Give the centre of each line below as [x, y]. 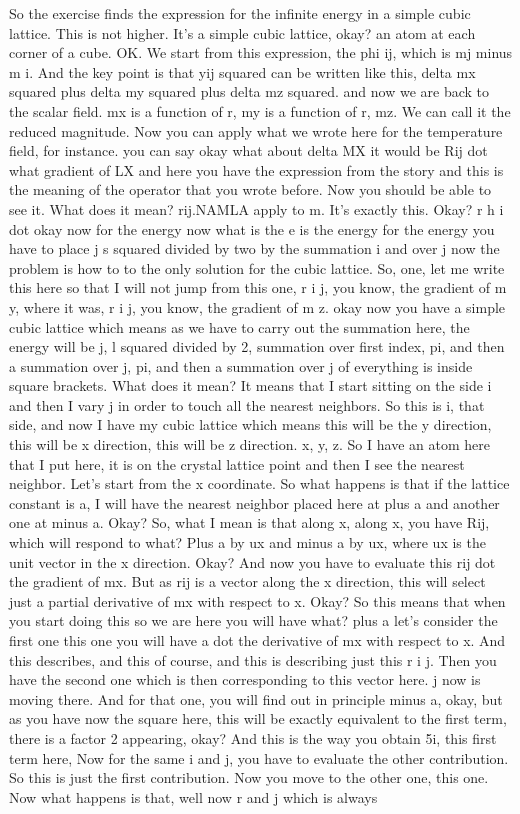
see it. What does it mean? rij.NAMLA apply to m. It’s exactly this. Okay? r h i [256, 208]
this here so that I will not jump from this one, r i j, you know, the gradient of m [258, 287]
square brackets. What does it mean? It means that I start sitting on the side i [250, 385]
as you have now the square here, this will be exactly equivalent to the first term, [258, 718]
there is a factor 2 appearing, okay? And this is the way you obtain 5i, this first [253, 737]
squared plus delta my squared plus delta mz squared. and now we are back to [249, 91]
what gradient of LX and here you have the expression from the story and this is [256, 169]
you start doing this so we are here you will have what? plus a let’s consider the [253, 620]
